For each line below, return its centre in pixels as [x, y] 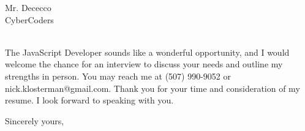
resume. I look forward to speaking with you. [89, 100]
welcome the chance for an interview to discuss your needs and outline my [144, 64]
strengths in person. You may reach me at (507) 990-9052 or [118, 76]
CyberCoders [29, 19]
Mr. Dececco [28, 7]
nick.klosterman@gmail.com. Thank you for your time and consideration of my [152, 88]
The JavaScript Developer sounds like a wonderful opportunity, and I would [147, 52]
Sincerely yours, [35, 120]
